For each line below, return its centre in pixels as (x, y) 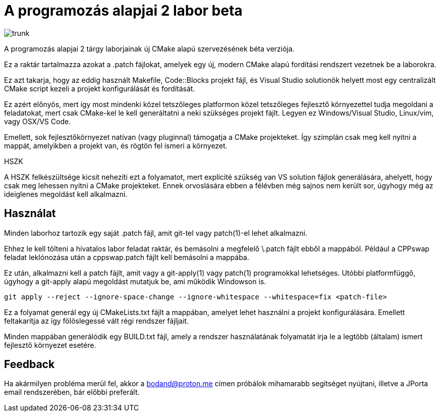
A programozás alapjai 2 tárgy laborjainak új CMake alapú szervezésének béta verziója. (149, 48)
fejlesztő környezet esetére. (50, 345)
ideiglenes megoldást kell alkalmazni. (66, 194)
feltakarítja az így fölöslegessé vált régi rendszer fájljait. (97, 321)
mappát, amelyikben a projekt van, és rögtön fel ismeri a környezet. (116, 145)
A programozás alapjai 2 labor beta (123, 11)
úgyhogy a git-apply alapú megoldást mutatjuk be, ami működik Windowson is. (135, 281)
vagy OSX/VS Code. (38, 121)
